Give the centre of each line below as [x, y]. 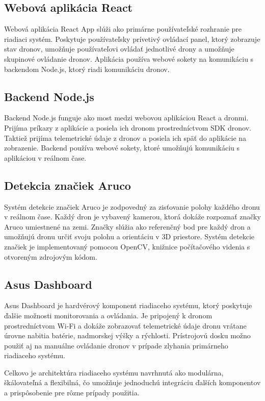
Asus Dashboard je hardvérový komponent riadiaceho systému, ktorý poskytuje [128, 305]
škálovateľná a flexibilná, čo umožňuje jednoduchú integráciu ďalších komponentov [132, 382]
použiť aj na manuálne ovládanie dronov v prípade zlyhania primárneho [116, 345]
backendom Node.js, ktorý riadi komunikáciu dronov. [87, 69]
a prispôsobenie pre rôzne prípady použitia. [72, 393]
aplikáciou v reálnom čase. [45, 157]
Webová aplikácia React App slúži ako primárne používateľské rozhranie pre [123, 29]
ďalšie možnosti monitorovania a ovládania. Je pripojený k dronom [108, 315]
